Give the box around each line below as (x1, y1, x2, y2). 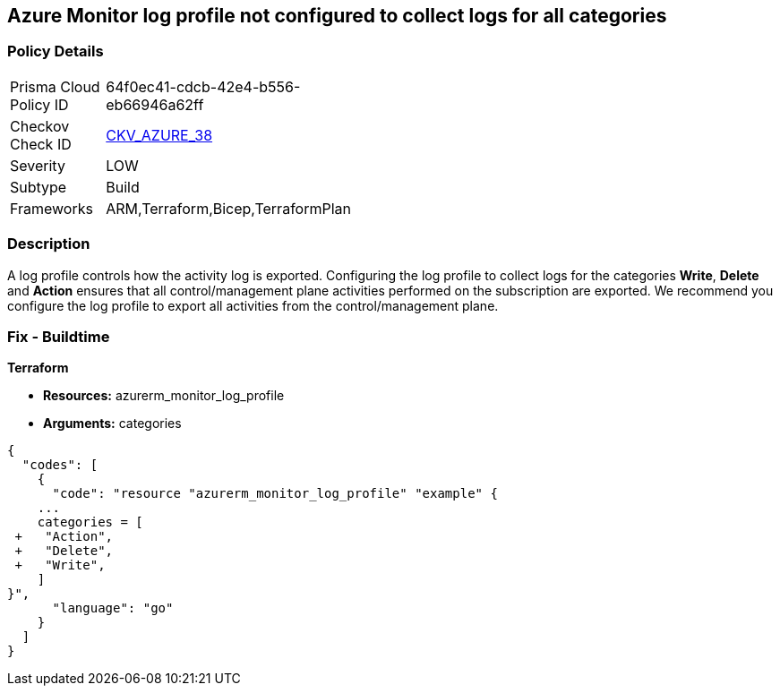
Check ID (10, 134, 72, 153)
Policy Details (7, 42, 104, 61)
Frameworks (10, 199, 93, 218)
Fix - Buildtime (7, 327, 110, 346)
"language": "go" (52, 601, 174, 616)
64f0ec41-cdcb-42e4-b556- (106, 77, 301, 96)
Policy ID (10, 95, 69, 114)
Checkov (10, 116, 70, 135)
